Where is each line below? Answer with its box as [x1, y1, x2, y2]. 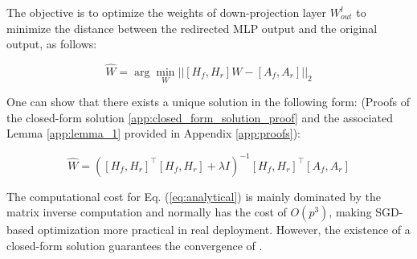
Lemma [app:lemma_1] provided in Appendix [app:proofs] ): [6, 125, 301, 142]
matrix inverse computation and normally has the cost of [6, 203, 287, 220]
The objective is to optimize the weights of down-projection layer [6, 4, 327, 20]
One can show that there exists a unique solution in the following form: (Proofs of [6, 93, 410, 110]
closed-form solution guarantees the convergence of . [6, 236, 263, 253]
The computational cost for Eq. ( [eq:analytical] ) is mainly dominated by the [6, 187, 381, 204]
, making [329, 203, 372, 220]
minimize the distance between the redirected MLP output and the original [6, 19, 378, 36]
